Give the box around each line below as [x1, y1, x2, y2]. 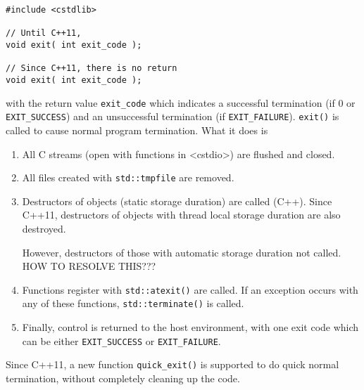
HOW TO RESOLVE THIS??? [22, 259, 156, 273]
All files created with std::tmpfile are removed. [22, 170, 234, 185]
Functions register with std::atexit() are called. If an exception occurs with [22, 282, 358, 297]
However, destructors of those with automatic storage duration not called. [22, 245, 341, 259]
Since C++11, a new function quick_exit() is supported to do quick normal [6, 357, 339, 372]
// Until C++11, [6, 28, 82, 39]
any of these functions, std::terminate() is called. [22, 296, 244, 311]
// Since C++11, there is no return [6, 63, 177, 74]
